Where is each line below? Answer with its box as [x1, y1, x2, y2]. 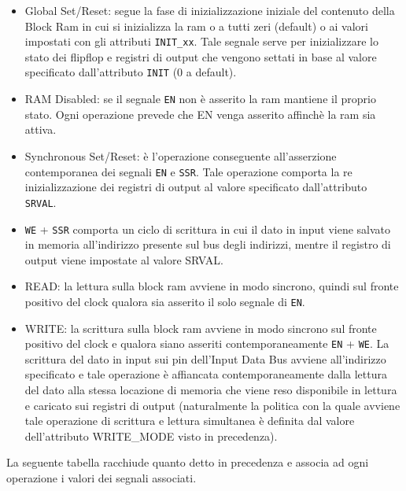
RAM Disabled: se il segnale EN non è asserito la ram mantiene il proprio [24, 90, 376, 107]
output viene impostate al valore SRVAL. [24, 251, 223, 268]
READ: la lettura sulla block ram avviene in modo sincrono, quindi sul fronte [24, 278, 399, 294]
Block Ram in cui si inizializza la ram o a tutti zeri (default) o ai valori [24, 17, 368, 34]
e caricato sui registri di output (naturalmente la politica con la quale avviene [24, 397, 400, 413]
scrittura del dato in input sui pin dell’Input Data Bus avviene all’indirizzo [24, 350, 386, 367]
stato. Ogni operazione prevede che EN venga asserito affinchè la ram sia [24, 105, 376, 122]
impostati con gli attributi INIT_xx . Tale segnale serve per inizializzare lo [24, 33, 378, 50]
